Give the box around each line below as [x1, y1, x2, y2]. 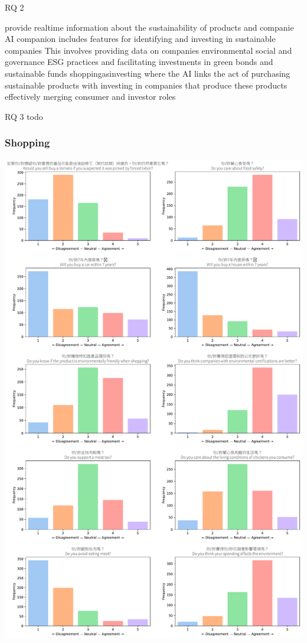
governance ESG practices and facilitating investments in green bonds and [5, 56, 273, 68]
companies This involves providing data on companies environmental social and [5, 44, 292, 56]
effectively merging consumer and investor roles [5, 90, 176, 103]
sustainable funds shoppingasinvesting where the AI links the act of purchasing [5, 67, 290, 79]
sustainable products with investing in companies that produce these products [5, 79, 288, 91]
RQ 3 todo [5, 110, 43, 122]
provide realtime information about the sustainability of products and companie [5, 21, 294, 33]
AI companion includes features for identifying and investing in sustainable [5, 32, 276, 45]
